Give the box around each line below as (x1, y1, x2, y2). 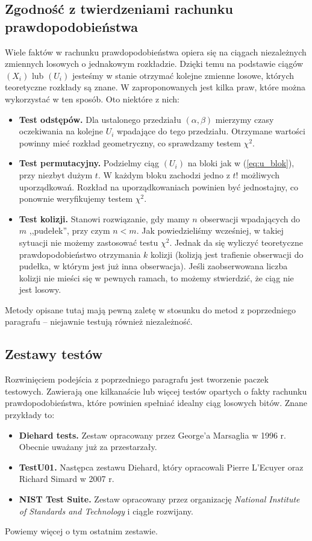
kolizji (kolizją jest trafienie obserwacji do (151, 248, 304, 260)
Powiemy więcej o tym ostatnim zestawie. (5, 525, 158, 537)
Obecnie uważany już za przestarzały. (19, 440, 157, 453)
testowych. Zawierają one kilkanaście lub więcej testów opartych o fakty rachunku (5, 384, 307, 397)
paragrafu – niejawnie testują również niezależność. (5, 315, 193, 328)
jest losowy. (19, 283, 61, 296)
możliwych (241, 168, 279, 181)
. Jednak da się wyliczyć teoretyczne (169, 236, 303, 248)
